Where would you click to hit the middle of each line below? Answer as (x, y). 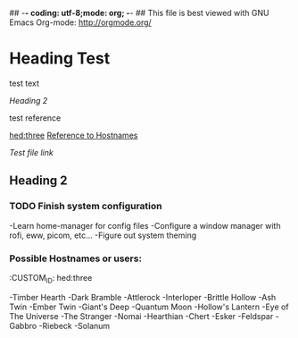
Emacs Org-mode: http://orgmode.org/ (80, 22)
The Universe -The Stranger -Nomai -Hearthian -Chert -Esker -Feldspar (141, 316)
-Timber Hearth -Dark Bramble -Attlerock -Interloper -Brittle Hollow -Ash (143, 297)
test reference (35, 118)
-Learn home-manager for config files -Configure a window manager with (145, 225)
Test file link (31, 152)
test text (25, 83)
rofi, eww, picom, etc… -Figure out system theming (103, 235)
